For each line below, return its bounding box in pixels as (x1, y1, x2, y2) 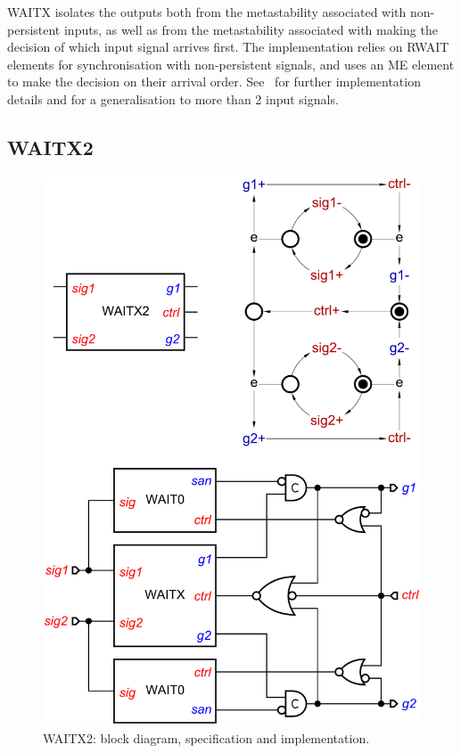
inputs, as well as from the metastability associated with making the (63, 20, 438, 38)
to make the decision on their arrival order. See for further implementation (7, 72, 421, 91)
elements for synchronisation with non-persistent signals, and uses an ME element (7, 54, 455, 73)
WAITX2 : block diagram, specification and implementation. (43, 729, 370, 748)
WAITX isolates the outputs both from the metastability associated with (7, 3, 407, 20)
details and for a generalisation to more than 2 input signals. (7, 89, 339, 108)
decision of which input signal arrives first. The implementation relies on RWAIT (7, 37, 449, 56)
